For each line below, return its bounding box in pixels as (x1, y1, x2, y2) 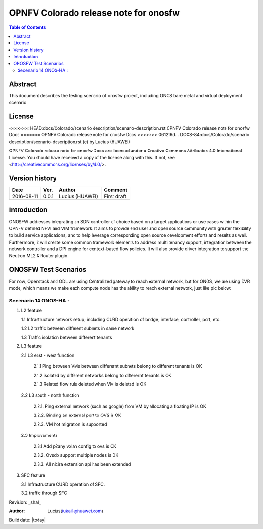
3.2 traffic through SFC (21, 490, 68, 496)
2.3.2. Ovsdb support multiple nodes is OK (33, 452, 119, 458)
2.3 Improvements (21, 432, 58, 438)
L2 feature (21, 307, 42, 313)
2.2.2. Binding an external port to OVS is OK (33, 412, 122, 418)
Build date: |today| (9, 517, 46, 523)
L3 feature (21, 343, 42, 349)
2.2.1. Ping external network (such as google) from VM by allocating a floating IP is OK (33, 403, 207, 409)
